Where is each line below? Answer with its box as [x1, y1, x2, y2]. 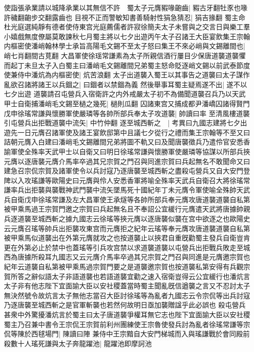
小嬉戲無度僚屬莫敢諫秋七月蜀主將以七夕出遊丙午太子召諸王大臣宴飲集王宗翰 [4, 31, 250, 41]
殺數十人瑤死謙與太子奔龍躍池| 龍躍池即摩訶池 [4, 338, 152, 348]
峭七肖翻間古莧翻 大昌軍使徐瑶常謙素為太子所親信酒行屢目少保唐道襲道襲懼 [4, 50, 246, 60]
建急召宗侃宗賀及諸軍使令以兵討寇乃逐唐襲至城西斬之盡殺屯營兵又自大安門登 [4, 165, 250, 176]
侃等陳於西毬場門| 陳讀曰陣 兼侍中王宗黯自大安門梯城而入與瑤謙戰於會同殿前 [4, 329, 250, 339]
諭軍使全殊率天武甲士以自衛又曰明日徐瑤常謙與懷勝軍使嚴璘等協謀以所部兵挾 [4, 146, 250, 156]
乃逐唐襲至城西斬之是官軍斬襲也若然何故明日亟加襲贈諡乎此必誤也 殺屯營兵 [4, 300, 246, 310]
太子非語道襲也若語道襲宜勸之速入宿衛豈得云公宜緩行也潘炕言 [51, 271, 250, 281]
